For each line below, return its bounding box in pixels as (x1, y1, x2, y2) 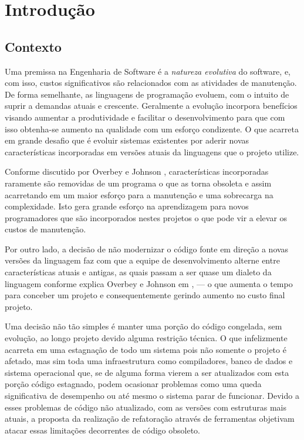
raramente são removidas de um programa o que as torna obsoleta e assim (5, 176, 272, 189)
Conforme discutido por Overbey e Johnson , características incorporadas (5, 165, 269, 178)
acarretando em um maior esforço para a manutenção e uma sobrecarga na (5, 188, 273, 201)
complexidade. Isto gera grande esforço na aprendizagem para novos (5, 200, 249, 212)
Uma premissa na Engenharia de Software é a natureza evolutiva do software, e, (5, 65, 291, 77)
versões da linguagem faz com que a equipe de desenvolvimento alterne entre (5, 254, 280, 266)
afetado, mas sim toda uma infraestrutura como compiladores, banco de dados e (5, 355, 293, 367)
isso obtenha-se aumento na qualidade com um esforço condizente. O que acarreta (5, 122, 299, 135)
